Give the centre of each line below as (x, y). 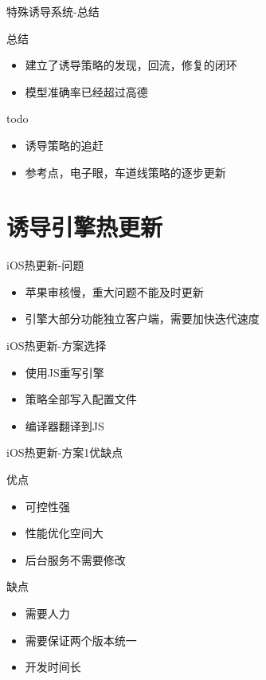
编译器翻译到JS (65, 425)
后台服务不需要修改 (75, 559)
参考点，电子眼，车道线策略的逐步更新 (125, 172)
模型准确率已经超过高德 (86, 91)
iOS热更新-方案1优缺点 (65, 452)
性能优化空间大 (64, 533)
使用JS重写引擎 (65, 372)
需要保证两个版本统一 (81, 640)
